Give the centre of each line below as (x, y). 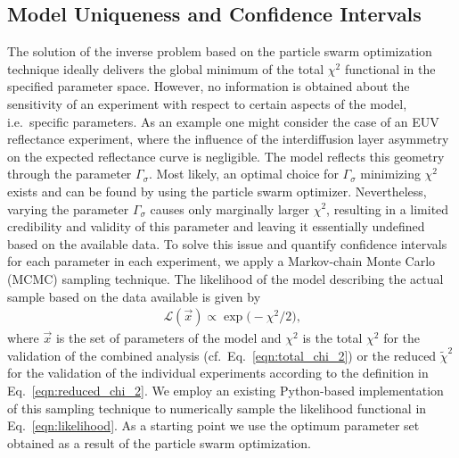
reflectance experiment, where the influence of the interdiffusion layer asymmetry (228, 139)
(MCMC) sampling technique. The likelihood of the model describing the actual (225, 278)
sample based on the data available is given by (134, 296)
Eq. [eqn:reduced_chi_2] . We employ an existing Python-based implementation (225, 390)
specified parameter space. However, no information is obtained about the (209, 86)
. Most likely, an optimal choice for (244, 174)
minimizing (390, 174)
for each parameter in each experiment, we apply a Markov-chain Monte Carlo (221, 261)
